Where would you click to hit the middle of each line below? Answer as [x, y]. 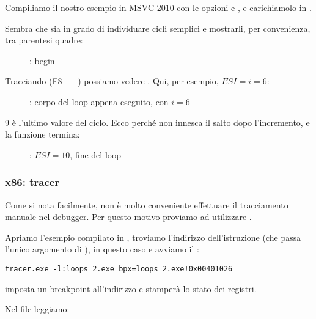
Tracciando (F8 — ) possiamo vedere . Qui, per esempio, [112, 81]
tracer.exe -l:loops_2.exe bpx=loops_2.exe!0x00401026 [119, 269]
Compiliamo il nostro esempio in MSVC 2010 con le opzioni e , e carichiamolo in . [158, 7]
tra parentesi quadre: [44, 40]
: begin [42, 60]
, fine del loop [95, 154]
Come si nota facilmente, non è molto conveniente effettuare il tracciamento [147, 204]
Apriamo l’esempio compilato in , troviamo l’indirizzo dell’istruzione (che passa [153, 237]
